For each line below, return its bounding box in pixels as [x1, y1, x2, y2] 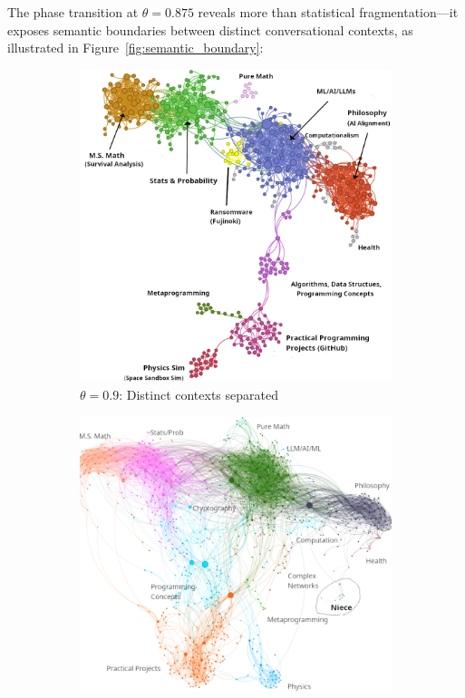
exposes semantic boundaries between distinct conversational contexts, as [7, 20, 413, 39]
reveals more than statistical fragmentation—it [198, 3, 459, 21]
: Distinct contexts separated [119, 385, 278, 404]
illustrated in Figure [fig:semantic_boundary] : [7, 38, 264, 57]
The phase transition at [7, 3, 139, 21]
